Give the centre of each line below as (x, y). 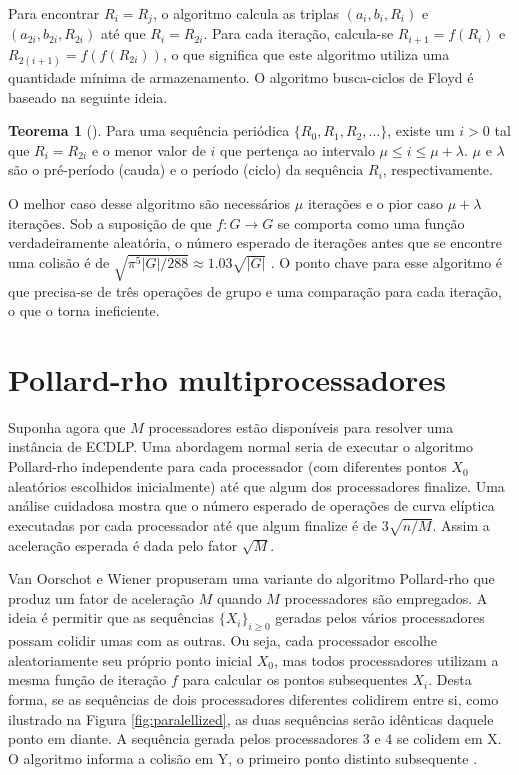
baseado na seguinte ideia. (88, 96)
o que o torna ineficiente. (84, 310)
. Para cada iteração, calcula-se (298, 33)
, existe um (421, 130)
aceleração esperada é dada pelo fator (123, 544)
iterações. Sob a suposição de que (110, 222)
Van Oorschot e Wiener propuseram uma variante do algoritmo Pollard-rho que (251, 578)
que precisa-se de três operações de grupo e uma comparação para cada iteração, (255, 290)
